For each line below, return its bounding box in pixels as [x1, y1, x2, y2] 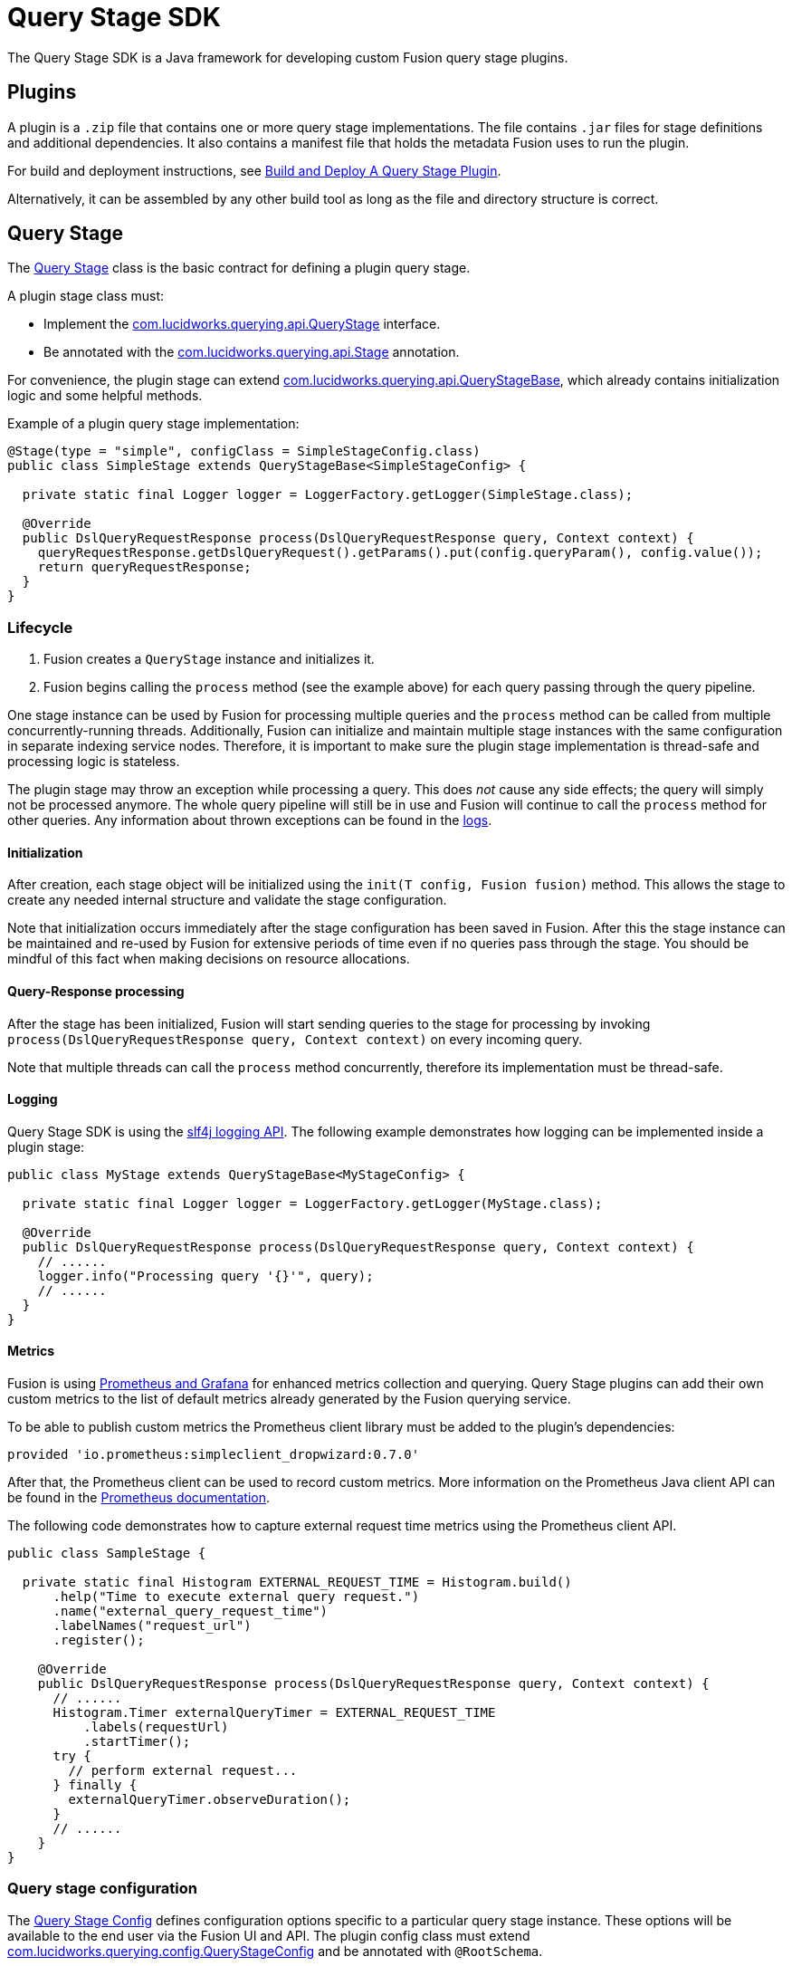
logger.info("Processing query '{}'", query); [37, 1268, 374, 1283]
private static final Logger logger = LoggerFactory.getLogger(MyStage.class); [22, 1195, 603, 1211]
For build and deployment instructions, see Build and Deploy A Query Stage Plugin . [7, 162, 501, 178]
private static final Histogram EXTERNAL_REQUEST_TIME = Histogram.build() [22, 1575, 572, 1590]
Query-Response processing [7, 983, 185, 1000]
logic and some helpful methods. [7, 388, 203, 404]
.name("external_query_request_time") [52, 1604, 329, 1619]
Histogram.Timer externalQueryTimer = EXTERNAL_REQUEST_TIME [52, 1705, 496, 1721]
